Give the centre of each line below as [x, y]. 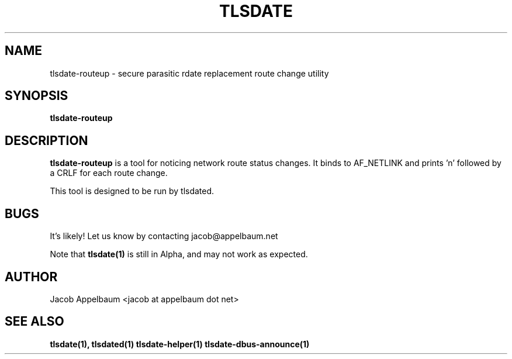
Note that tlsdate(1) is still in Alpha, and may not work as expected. [179, 254]
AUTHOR [31, 277]
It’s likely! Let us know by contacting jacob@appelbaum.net [164, 236]
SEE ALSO [34, 322]
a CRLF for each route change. [109, 173]
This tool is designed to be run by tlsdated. [132, 191]
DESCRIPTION [46, 140]
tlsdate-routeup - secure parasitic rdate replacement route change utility [189, 73]
